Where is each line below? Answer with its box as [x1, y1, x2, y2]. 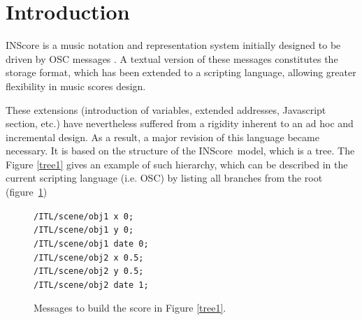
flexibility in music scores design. [6, 78, 146, 93]
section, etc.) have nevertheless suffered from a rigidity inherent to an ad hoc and [6, 116, 354, 131]
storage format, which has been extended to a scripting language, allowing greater [6, 65, 356, 80]
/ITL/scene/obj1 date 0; [34, 238, 149, 249]
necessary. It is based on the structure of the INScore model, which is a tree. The [6, 143, 355, 158]
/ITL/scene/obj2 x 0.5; [34, 252, 144, 263]
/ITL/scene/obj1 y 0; [34, 225, 134, 235]
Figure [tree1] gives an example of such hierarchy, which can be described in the [6, 157, 348, 171]
